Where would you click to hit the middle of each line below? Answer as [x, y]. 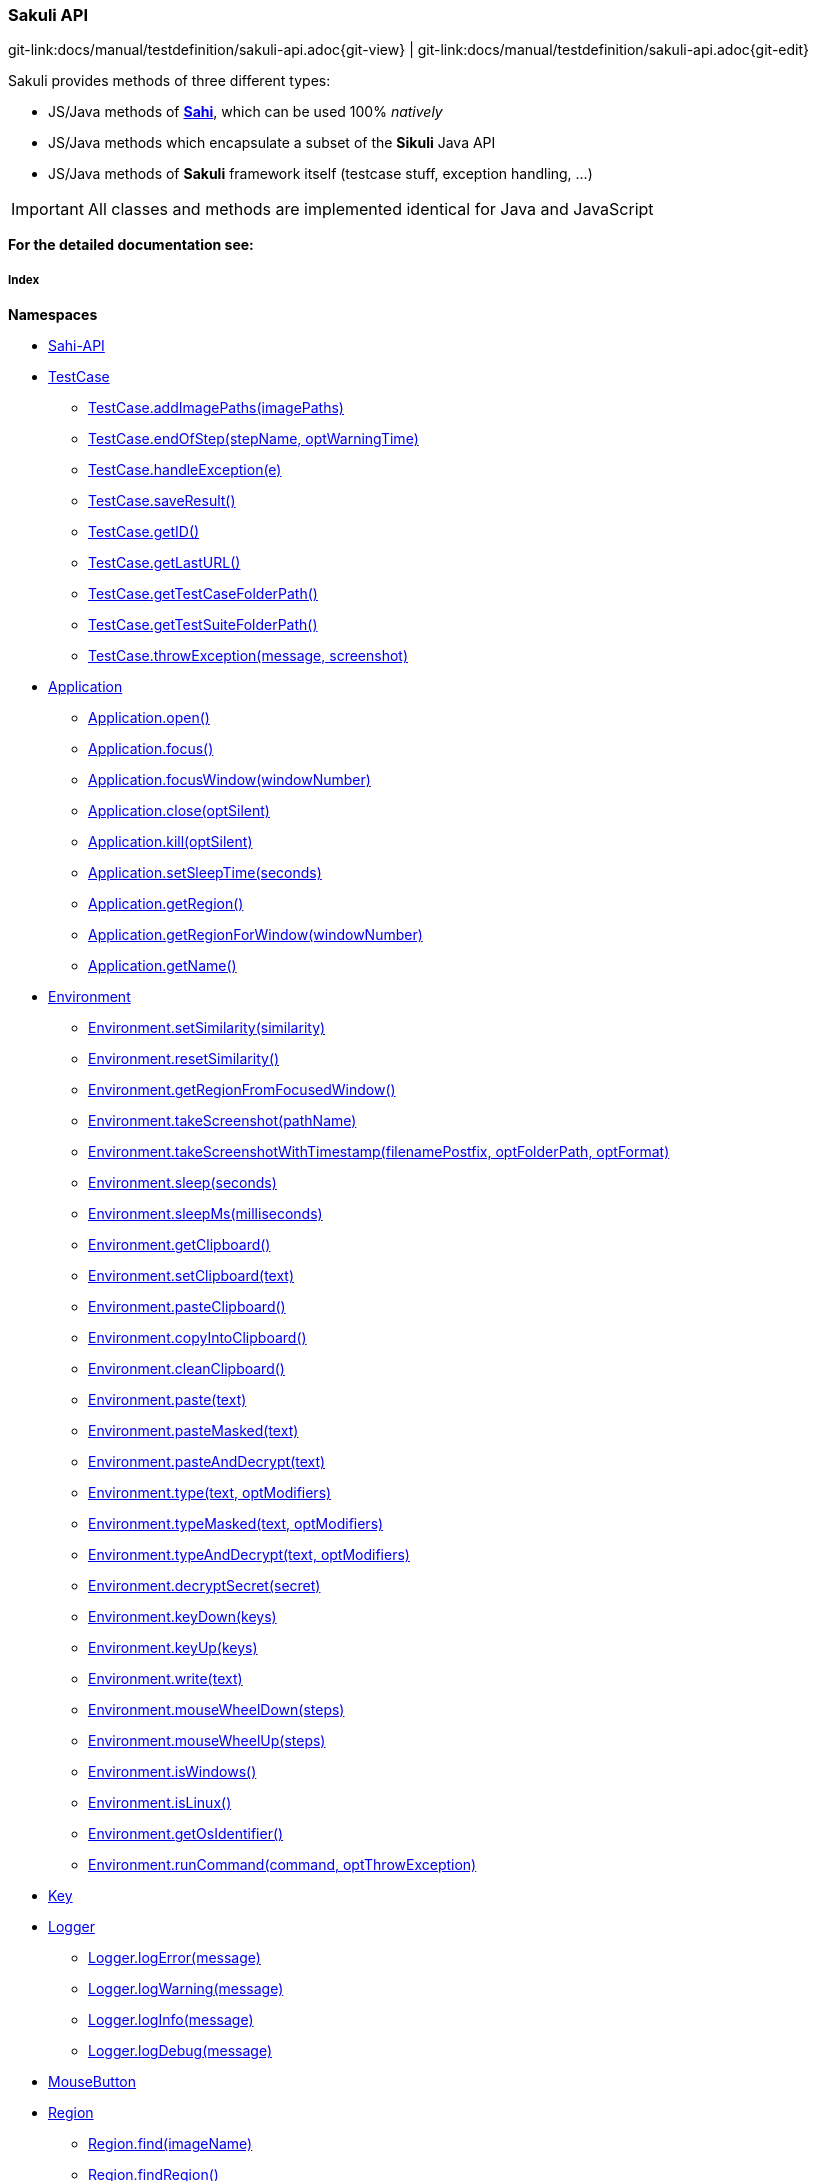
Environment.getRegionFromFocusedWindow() [242, 1090]
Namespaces [53, 315]
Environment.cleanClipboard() [186, 1369]
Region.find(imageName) [170, 2144]
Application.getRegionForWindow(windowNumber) [255, 935]
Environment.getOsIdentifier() [186, 1834]
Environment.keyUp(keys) [173, 1648]
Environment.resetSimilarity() [184, 1059]
